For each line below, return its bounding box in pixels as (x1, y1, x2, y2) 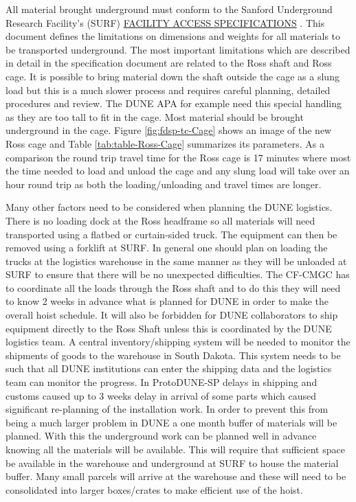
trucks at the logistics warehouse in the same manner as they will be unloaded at (5, 253, 347, 268)
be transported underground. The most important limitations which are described (5, 42, 351, 56)
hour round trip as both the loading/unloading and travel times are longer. (5, 176, 322, 191)
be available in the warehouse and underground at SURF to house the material (5, 455, 339, 470)
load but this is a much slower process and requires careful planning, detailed (5, 82, 331, 97)
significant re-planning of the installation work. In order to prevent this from (5, 402, 329, 416)
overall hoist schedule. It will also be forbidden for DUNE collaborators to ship (5, 308, 338, 322)
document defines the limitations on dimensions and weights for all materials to (5, 29, 341, 43)
